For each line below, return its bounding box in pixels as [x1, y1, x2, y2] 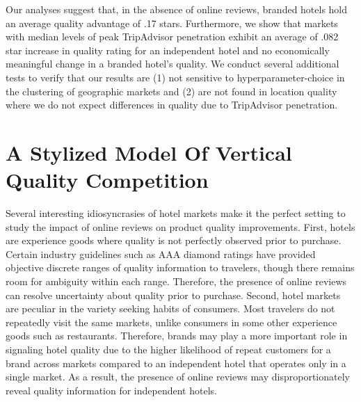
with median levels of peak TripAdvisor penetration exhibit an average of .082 [6, 29, 339, 44]
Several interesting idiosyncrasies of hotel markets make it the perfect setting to [6, 206, 346, 220]
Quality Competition [6, 166, 209, 194]
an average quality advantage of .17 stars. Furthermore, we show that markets [6, 15, 338, 30]
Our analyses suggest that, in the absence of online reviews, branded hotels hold [6, 2, 348, 16]
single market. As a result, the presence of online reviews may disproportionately [6, 369, 350, 384]
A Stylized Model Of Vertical [6, 138, 292, 166]
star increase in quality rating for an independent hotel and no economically [6, 42, 330, 57]
